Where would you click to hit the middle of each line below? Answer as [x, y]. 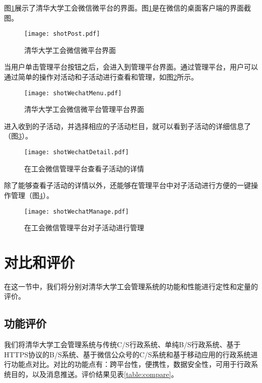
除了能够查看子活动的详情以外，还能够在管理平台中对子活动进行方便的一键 [127, 185]
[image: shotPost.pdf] [62, 34]
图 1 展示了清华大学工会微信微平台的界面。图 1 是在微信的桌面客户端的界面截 [127, 8]
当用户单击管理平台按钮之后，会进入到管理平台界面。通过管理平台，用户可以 [131, 67]
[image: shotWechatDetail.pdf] [77, 152]
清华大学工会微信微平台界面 [70, 50]
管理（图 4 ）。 [32, 195]
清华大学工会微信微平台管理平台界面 [84, 109]
